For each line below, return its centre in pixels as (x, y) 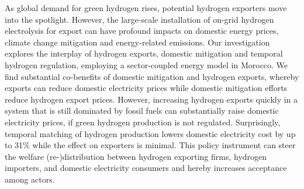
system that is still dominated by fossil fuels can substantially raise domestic (142, 111)
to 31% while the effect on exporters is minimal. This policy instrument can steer (150, 145)
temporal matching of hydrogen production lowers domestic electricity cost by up (150, 133)
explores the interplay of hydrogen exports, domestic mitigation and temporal (144, 53)
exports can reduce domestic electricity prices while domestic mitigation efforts (146, 88)
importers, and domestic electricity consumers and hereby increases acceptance (146, 168)
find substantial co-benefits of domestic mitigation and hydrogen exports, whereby (152, 76)
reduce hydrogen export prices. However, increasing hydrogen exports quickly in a (151, 99)
